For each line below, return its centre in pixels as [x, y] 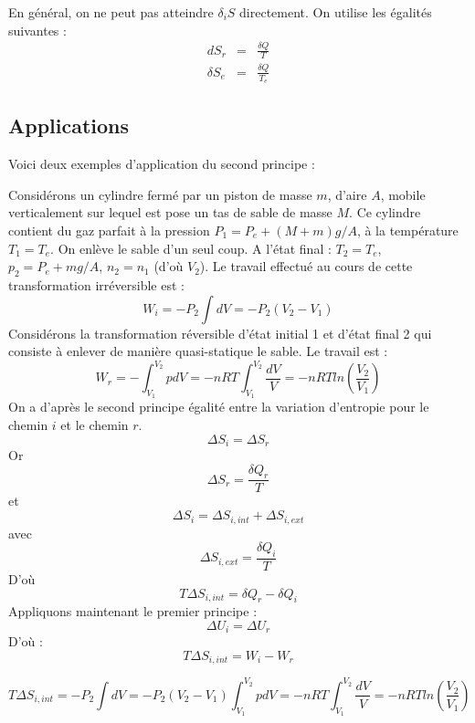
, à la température [407, 230]
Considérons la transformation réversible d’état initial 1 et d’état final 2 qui [220, 333]
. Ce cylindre [385, 212]
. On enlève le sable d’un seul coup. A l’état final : [191, 248]
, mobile [403, 194]
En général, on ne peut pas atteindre [111, 12]
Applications [69, 126]
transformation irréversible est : [96, 284]
